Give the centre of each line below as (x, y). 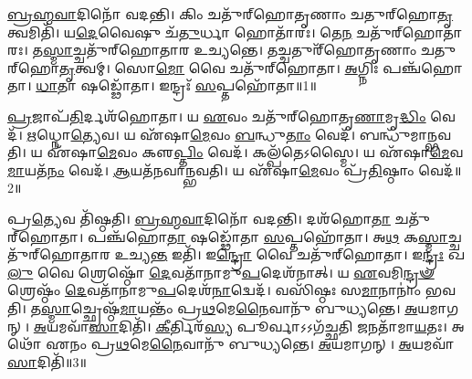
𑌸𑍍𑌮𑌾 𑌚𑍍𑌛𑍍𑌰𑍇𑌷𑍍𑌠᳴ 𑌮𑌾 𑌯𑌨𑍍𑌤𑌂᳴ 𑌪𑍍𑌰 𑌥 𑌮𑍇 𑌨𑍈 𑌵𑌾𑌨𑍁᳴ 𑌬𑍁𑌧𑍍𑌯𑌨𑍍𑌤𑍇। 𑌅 (230, 307)
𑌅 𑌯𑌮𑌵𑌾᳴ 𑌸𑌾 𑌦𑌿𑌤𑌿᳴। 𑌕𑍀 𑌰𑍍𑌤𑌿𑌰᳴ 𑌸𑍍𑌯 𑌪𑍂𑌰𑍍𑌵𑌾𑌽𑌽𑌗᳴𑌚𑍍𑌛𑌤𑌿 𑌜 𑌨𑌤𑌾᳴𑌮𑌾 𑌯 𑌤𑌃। (240, 326)
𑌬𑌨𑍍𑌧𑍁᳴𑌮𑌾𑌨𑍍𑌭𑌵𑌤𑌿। (405, 134)
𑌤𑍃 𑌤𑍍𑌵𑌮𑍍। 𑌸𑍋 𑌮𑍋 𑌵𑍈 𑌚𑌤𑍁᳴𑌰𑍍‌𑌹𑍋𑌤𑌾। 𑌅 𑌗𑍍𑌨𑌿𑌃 (219, 67)
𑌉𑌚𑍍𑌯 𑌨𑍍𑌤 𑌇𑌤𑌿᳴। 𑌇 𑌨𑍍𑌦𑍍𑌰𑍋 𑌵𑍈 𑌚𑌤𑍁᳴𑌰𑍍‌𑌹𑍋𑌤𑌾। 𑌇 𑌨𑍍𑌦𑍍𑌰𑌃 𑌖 (290, 254)
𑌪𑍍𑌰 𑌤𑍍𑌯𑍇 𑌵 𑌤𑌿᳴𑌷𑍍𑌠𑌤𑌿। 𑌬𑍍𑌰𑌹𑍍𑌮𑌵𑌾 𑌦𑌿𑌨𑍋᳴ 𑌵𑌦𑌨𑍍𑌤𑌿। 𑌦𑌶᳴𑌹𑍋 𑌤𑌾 (199, 218)
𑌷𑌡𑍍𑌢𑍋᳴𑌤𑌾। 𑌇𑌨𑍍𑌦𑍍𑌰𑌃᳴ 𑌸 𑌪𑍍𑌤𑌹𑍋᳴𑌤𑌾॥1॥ (199, 85)
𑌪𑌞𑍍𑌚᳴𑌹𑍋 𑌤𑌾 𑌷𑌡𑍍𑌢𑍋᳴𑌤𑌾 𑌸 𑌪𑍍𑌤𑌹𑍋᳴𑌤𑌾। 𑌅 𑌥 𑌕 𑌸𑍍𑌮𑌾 (267, 236)
